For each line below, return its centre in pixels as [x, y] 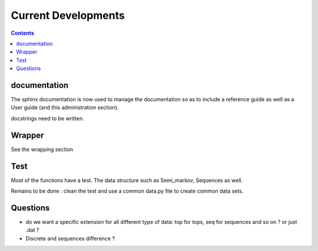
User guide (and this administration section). [65, 108]
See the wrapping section [42, 149]
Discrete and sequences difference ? [70, 238]
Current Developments [68, 15]
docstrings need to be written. [48, 118]
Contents [23, 33]
